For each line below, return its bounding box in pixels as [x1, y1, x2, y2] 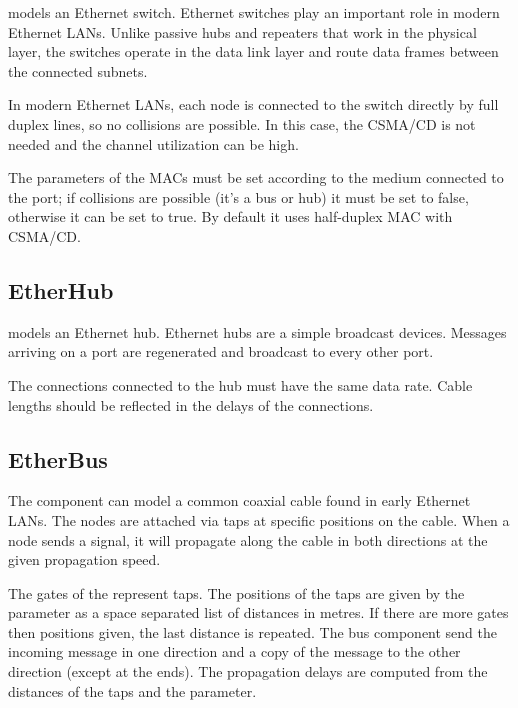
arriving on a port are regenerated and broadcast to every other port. [8, 341, 434, 362]
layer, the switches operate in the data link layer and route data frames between [8, 41, 499, 62]
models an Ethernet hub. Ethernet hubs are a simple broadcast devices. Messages [8, 321, 507, 342]
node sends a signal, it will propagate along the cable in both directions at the [8, 529, 488, 550]
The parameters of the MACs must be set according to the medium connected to [8, 167, 504, 188]
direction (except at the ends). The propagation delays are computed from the [8, 661, 488, 682]
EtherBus [8, 443, 108, 474]
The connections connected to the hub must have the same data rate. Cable [8, 374, 473, 395]
